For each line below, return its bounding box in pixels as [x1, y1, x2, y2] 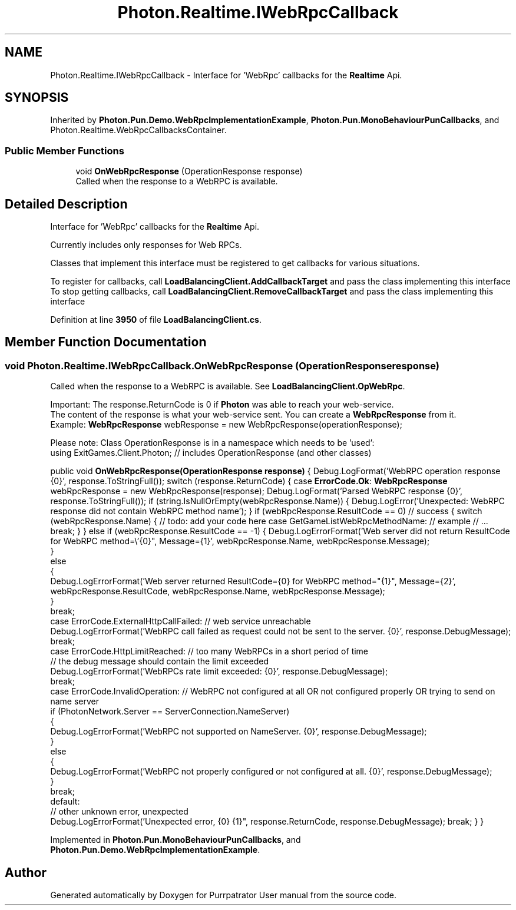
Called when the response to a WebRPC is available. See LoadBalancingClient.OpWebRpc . [50, 381, 405, 392]
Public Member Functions [5, 144, 124, 157]
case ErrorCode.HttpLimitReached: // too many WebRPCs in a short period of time [50, 646, 369, 657]
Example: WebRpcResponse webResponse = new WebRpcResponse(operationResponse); [50, 419, 402, 430]
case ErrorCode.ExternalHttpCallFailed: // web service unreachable [50, 616, 311, 627]
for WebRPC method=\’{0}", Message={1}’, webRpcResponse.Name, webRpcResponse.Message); [50, 536, 430, 547]
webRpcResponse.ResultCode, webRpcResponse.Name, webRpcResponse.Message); [50, 586, 385, 597]
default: [50, 796, 80, 807]
